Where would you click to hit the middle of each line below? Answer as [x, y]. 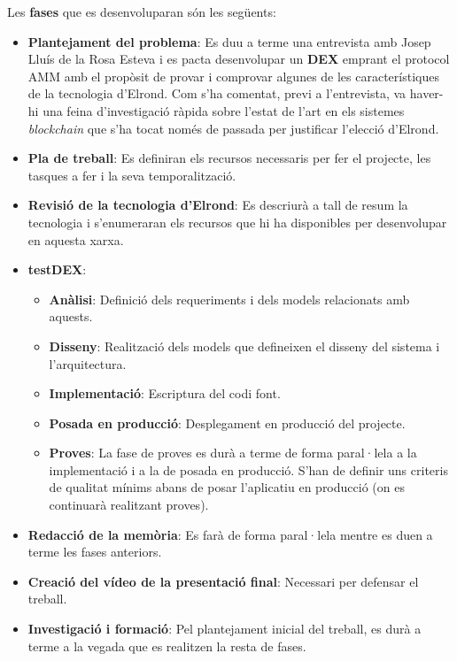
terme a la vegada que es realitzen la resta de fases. [167, 646]
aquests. [71, 316]
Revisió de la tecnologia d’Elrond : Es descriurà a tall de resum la [218, 205]
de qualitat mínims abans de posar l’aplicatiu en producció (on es [227, 487]
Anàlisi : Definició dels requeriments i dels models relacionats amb [229, 299]
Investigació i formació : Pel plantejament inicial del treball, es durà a [225, 629]
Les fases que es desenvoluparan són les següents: [142, 12]
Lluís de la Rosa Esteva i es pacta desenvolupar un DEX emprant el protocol [239, 59]
